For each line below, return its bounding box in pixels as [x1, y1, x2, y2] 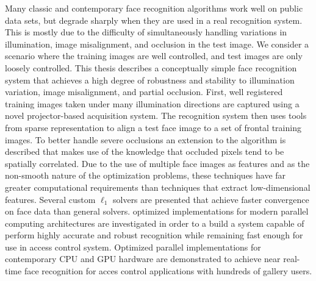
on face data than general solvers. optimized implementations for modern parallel [5, 205, 309, 218]
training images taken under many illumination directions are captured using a [5, 97, 300, 110]
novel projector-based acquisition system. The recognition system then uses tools [5, 109, 307, 122]
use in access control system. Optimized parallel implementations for [5, 240, 261, 253]
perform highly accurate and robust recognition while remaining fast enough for [5, 229, 303, 241]
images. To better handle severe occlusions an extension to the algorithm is [5, 133, 286, 146]
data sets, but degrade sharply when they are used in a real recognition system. [5, 13, 303, 26]
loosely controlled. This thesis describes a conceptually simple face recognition [5, 61, 297, 74]
